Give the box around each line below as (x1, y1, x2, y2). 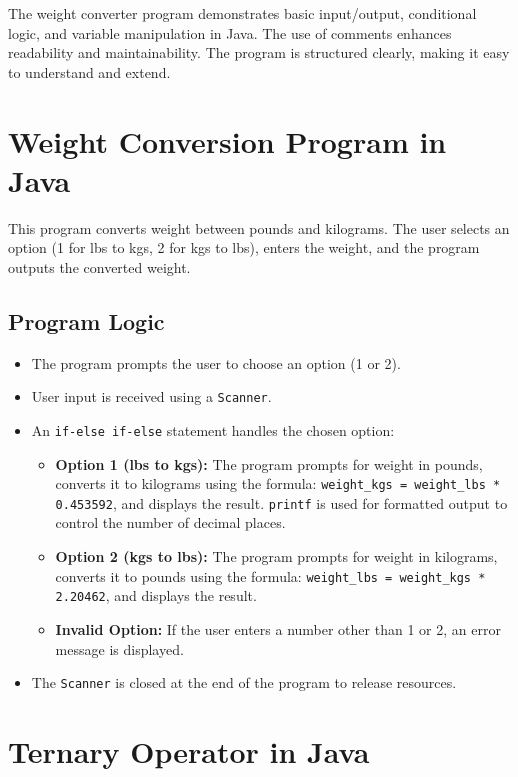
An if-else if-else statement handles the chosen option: (31, 419, 395, 440)
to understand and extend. (8, 61, 171, 82)
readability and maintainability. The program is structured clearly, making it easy (8, 42, 510, 63)
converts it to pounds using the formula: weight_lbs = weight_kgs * (55, 565, 486, 586)
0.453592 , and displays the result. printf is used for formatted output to (55, 492, 508, 513)
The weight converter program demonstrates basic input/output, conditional (8, 3, 477, 23)
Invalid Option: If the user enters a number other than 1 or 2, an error (55, 618, 501, 639)
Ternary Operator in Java (8, 731, 370, 772)
